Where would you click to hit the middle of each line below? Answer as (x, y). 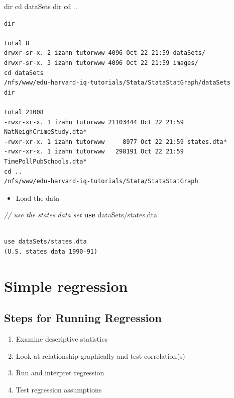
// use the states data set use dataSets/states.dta (81, 215)
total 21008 (24, 112)
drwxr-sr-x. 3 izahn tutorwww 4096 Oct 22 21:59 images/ (101, 63)
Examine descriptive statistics (62, 339)
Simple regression (66, 286)
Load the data (38, 197)
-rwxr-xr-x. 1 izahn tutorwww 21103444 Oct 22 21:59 (94, 122)
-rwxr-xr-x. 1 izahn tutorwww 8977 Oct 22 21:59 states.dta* (115, 142)
